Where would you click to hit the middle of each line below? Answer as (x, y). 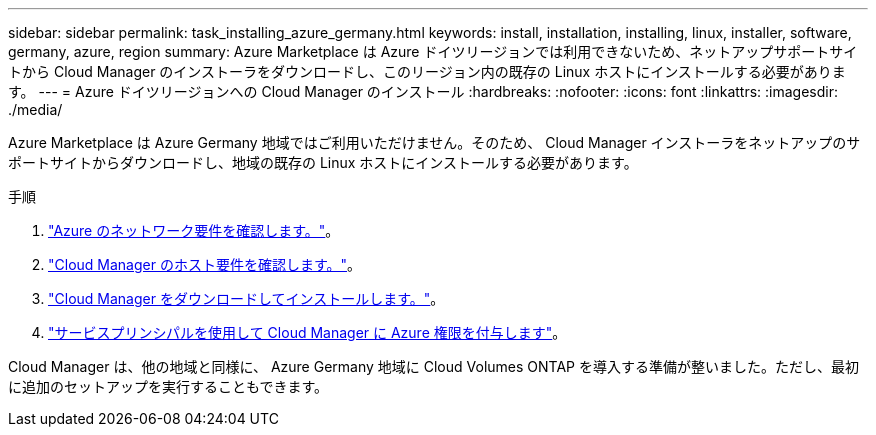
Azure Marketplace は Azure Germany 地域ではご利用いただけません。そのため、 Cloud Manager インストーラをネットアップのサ (434, 142)
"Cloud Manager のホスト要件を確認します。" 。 (205, 264)
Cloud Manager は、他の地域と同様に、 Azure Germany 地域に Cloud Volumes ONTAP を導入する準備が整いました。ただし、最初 (433, 366)
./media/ (35, 109)
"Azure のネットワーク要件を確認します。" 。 (194, 230)
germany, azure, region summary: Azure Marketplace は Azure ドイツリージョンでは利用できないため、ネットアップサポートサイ (433, 51)
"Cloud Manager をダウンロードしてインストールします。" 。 (246, 298)
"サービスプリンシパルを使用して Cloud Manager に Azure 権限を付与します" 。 (307, 332)
